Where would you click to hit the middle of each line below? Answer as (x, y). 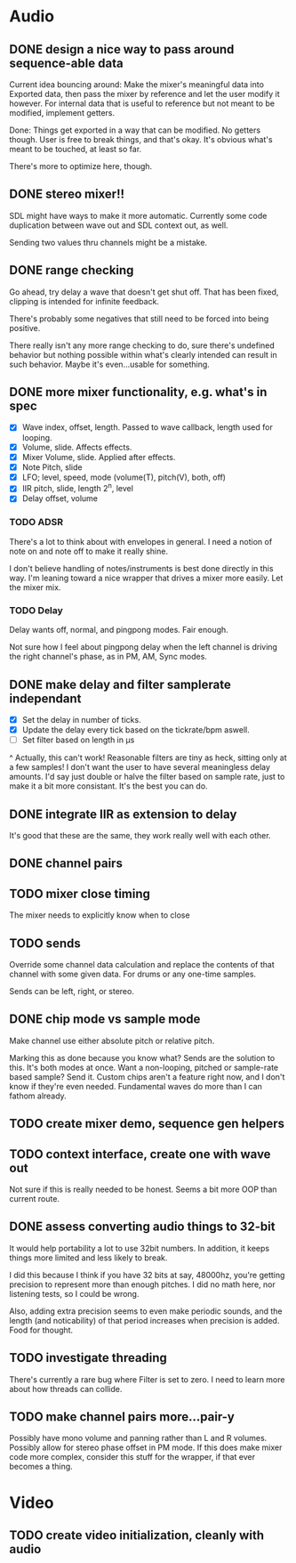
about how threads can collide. (66, 1389)
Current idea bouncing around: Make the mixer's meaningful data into (137, 85)
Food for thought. (41, 1330)
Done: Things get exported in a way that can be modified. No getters (135, 130)
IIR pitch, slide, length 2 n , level (77, 488)
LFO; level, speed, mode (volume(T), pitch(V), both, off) (124, 477)
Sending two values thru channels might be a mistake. (108, 242)
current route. (35, 1198)
